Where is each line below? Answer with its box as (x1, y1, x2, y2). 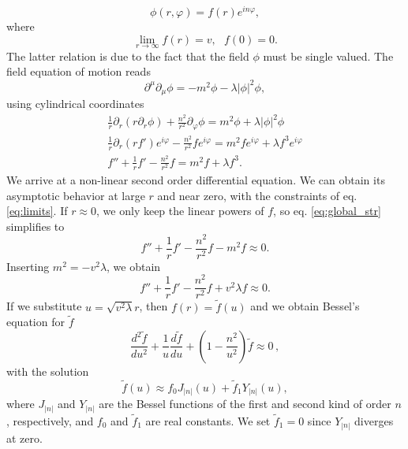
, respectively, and (6, 413, 94, 429)
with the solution (6, 362, 89, 379)
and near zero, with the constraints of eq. (157, 187, 357, 203)
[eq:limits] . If (6, 202, 68, 219)
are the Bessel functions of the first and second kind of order (99, 395, 391, 412)
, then (139, 298, 168, 314)
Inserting (6, 258, 50, 274)
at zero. (6, 429, 43, 446)
